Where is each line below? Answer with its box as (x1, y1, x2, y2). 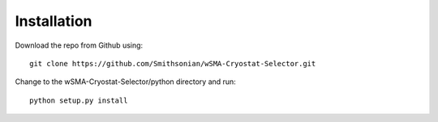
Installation (15, 12, 92, 30)
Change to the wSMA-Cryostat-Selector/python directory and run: (15, 77, 237, 86)
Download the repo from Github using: (15, 40, 144, 50)
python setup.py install (29, 95, 128, 105)
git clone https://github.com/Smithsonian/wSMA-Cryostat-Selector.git (29, 59, 316, 68)
